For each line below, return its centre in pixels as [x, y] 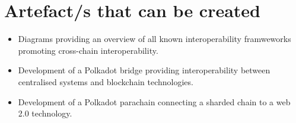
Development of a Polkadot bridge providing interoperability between [144, 70]
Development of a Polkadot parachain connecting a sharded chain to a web [154, 101]
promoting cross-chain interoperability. [88, 50]
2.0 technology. [45, 113]
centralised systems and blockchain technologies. [106, 81]
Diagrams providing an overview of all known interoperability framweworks [155, 39]
